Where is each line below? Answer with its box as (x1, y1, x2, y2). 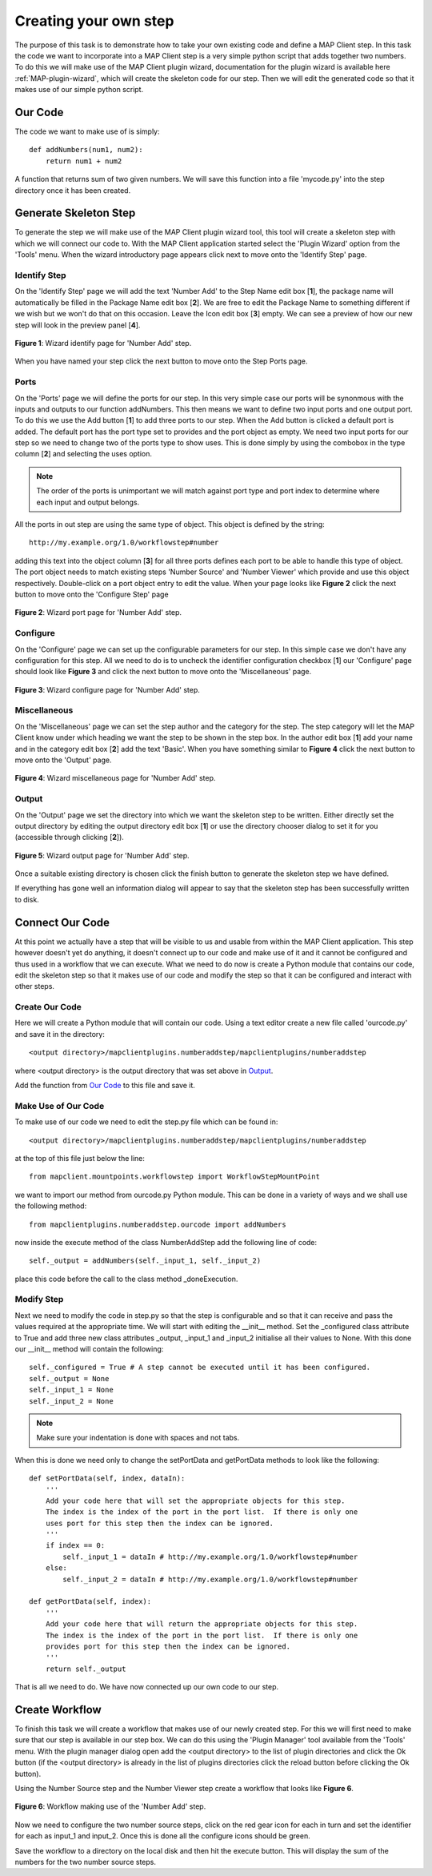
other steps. (14, 982, 55, 991)
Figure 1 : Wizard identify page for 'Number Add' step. (14, 338, 192, 347)
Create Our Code (14, 1002, 82, 1013)
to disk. (14, 894, 39, 904)
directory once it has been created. (14, 185, 131, 195)
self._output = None (29, 1374, 110, 1383)
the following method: (14, 1201, 87, 1211)
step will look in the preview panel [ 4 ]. (14, 320, 141, 330)
